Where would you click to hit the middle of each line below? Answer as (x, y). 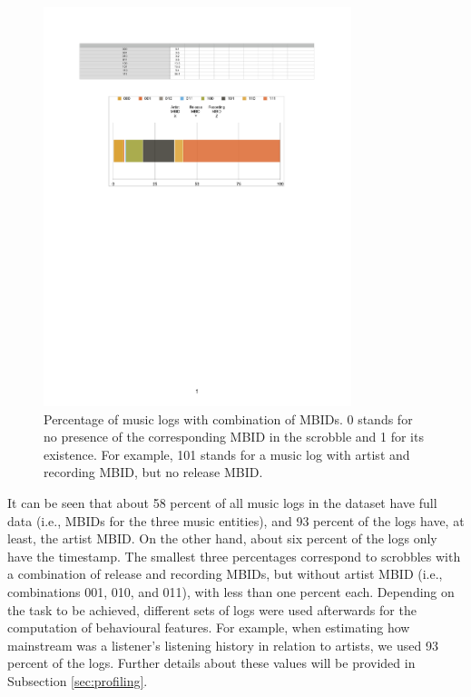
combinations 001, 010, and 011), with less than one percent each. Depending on (231, 592)
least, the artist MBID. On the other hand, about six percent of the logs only (222, 538)
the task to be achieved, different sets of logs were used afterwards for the (212, 609)
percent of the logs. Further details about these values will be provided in (211, 663)
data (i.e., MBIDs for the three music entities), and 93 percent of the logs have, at (236, 520)
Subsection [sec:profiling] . (78, 681)
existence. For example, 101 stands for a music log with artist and (227, 454)
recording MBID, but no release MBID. (153, 472)
